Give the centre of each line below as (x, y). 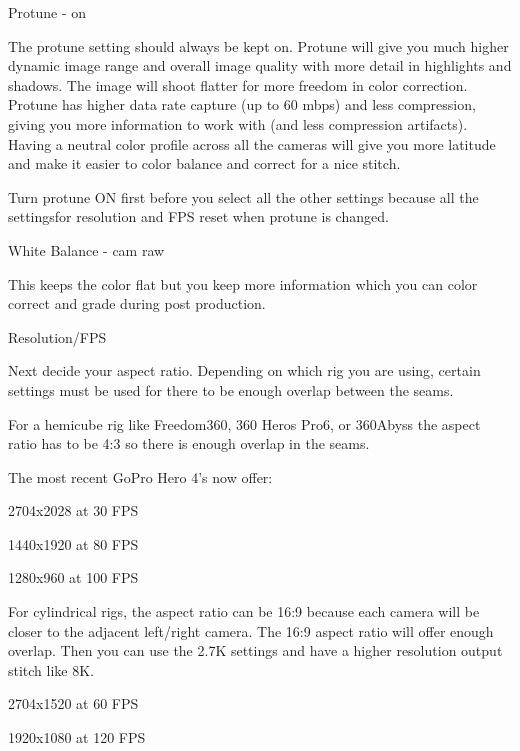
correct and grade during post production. (137, 303)
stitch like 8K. (51, 669)
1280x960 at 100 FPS (73, 577)
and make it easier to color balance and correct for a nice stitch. (204, 163)
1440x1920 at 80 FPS (73, 543)
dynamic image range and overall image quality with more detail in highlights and (260, 65)
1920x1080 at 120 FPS (77, 737)
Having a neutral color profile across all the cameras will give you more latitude (252, 143)
